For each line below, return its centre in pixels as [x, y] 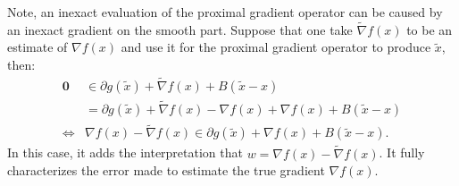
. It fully [402, 152]
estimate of [38, 47]
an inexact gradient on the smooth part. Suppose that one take [180, 29]
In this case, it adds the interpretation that [125, 152]
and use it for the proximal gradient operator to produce [276, 47]
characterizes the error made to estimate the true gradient [166, 170]
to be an [430, 29]
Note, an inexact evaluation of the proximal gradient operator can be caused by [225, 12]
